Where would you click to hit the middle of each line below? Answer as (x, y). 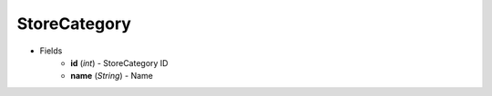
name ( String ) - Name (112, 76)
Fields (51, 51)
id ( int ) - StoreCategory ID (119, 62)
